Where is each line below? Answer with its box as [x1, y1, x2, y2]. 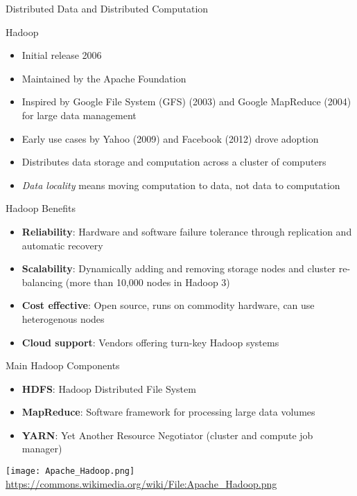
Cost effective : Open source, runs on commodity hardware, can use [21, 298, 315, 312]
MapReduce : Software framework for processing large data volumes [21, 405, 315, 419]
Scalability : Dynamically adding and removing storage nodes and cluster [21, 261, 336, 276]
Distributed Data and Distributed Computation [6, 1, 209, 15]
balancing [21, 274, 63, 289]
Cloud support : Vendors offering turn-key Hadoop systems [21, 335, 279, 349]
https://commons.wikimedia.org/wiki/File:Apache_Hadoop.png [6, 476, 277, 490]
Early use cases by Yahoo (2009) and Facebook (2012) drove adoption [21, 131, 319, 145]
